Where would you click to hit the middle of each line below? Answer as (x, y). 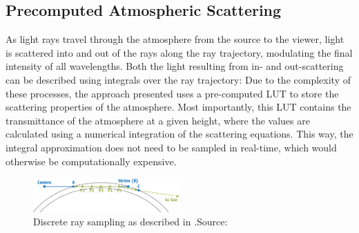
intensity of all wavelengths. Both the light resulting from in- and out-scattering (175, 66)
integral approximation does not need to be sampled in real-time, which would (171, 147)
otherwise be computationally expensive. (91, 161)
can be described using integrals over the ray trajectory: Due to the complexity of (178, 79)
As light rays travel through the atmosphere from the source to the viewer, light (175, 39)
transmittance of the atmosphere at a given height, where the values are (158, 120)
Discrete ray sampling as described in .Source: (130, 222)
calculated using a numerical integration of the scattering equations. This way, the (179, 134)
